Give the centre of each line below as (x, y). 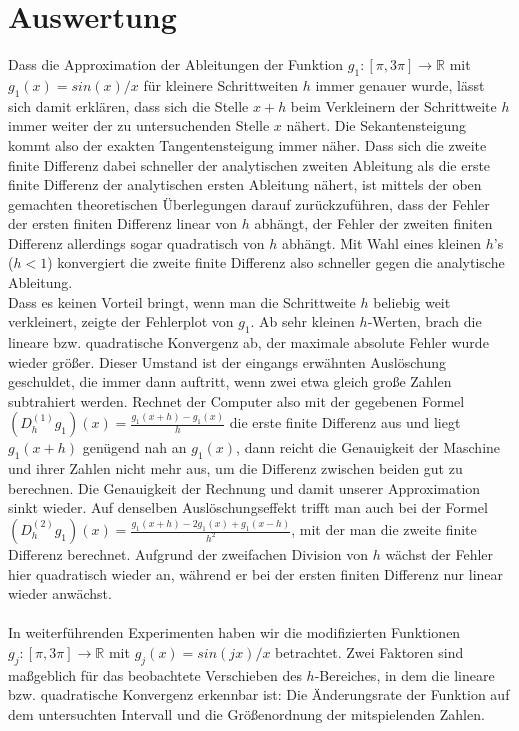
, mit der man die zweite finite (384, 529)
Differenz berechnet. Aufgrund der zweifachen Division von (188, 554)
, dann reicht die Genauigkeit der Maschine (368, 447)
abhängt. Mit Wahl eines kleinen (381, 242)
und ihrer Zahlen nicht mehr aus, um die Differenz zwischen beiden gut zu (235, 468)
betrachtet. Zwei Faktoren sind (369, 651)
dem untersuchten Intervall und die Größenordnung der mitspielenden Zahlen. (246, 713)
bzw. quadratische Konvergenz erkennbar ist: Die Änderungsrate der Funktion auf (259, 694)
